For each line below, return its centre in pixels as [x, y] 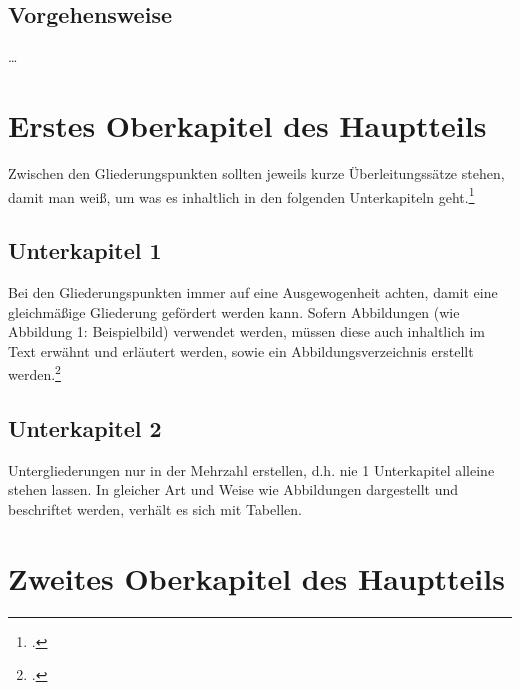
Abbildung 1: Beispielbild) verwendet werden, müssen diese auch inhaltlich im [246, 331]
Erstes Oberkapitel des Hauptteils [247, 124]
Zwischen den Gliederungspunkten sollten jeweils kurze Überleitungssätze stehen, [256, 172]
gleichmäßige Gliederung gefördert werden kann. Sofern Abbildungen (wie [234, 311]
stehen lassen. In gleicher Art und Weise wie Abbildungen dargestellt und [233, 489]
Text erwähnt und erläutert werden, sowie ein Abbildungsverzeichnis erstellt [241, 350]
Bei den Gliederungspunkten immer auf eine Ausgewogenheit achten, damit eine [253, 291]
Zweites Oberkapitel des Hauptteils [256, 577]
